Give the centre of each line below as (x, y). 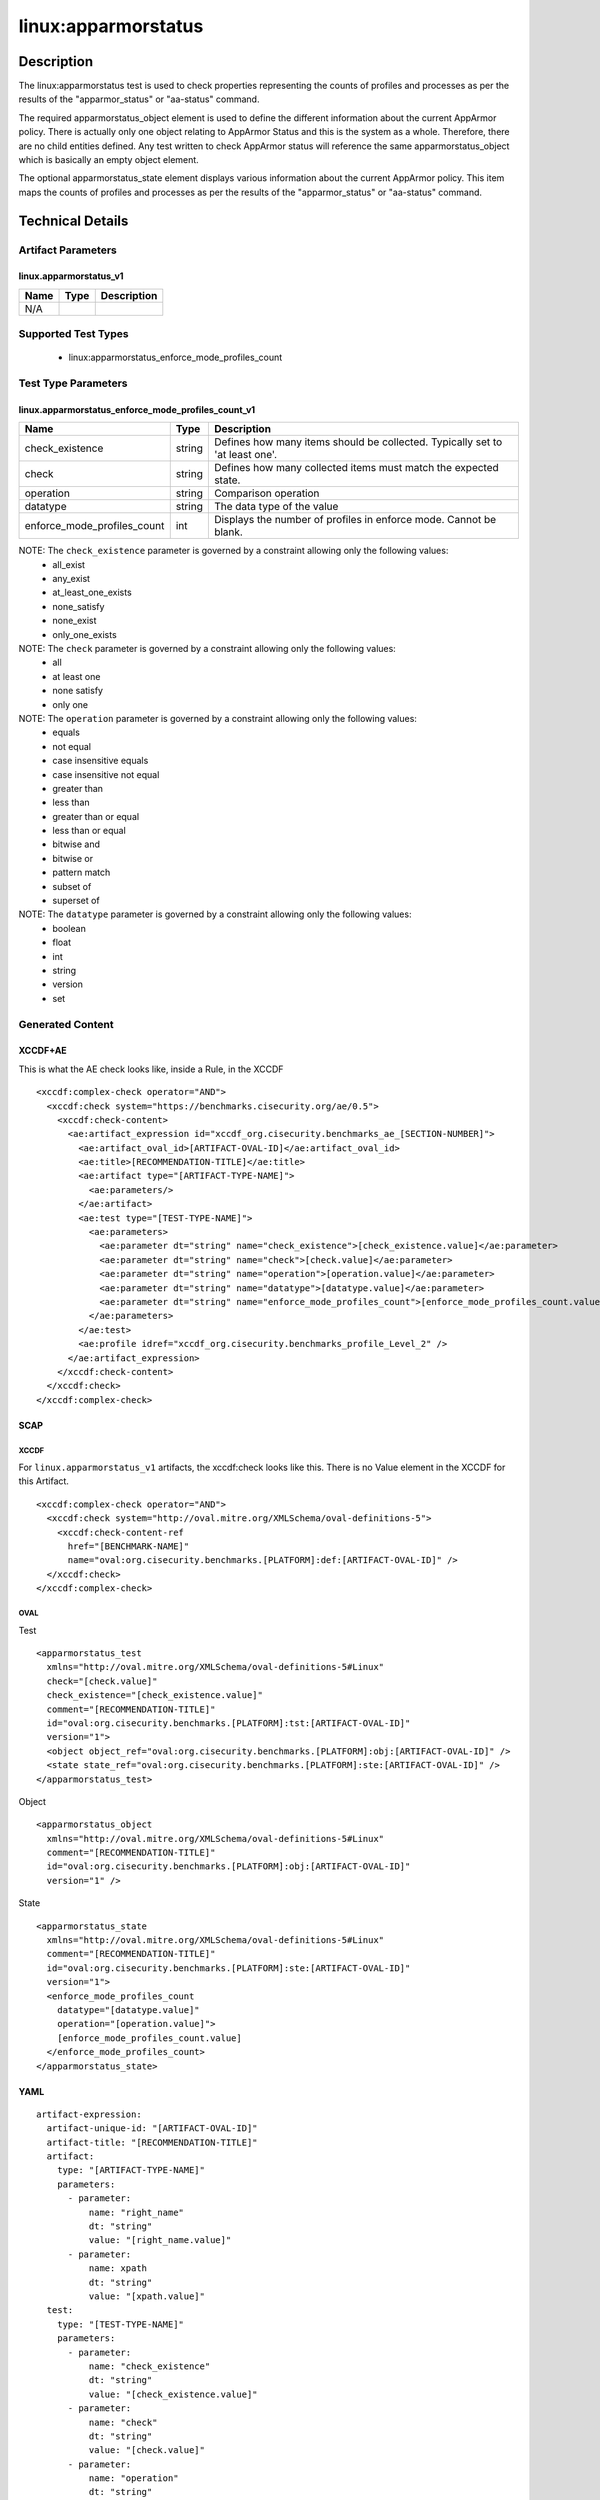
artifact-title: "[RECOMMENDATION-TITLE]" (152, 2142)
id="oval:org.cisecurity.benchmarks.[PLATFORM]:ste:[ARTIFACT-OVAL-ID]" (228, 1968)
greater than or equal (96, 816)
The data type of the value (276, 507)
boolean (69, 928)
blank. (228, 532)
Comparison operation (266, 493)
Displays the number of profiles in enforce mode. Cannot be (355, 520)
